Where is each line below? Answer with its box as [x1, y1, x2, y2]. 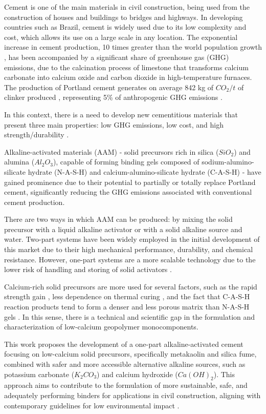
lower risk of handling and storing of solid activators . [4, 264, 172, 275]
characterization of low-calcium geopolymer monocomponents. [4, 321, 198, 332]
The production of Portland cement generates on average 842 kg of [4, 81, 214, 92]
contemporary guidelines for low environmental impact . [4, 400, 180, 410]
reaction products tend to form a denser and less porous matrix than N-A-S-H [4, 301, 250, 312]
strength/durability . [4, 129, 69, 140]
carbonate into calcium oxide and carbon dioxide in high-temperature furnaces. [4, 72, 252, 82]
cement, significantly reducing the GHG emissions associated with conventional [4, 187, 252, 197]
